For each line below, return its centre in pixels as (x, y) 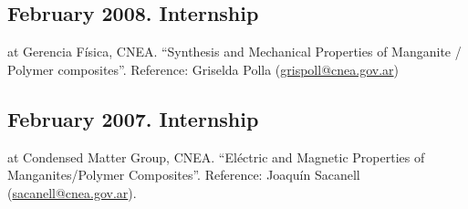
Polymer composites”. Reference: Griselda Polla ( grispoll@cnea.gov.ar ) (203, 69)
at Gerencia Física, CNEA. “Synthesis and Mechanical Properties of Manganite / (234, 52)
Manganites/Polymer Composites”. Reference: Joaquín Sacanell (184, 175)
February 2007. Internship (133, 118)
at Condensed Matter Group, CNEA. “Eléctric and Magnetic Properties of (216, 157)
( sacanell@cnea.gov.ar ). (72, 192)
